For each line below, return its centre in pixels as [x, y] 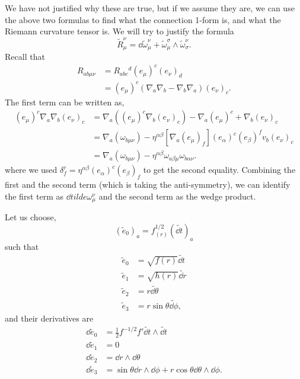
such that [22, 246]
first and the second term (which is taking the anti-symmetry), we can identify [148, 184]
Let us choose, [31, 217]
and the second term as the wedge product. [177, 196]
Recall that [25, 56]
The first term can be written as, [65, 102]
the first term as [34, 196]
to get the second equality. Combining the [219, 170]
